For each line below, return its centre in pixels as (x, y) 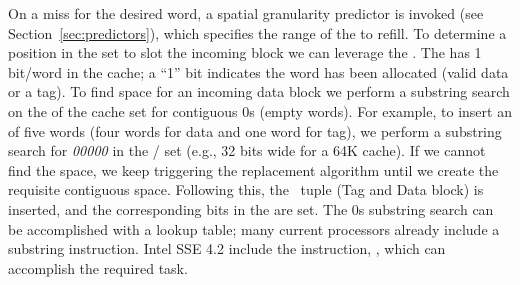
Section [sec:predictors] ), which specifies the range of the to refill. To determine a (257, 32)
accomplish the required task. (98, 267)
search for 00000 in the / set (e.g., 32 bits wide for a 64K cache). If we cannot (247, 150)
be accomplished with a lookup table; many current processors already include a (254, 228)
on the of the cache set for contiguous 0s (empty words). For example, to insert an (260, 110)
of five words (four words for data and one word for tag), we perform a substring (255, 130)
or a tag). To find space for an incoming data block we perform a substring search (259, 91)
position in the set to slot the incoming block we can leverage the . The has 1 (245, 52)
